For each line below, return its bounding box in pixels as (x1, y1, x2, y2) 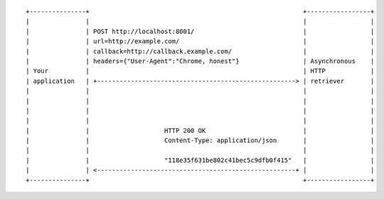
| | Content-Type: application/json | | (26, 137, 375, 144)
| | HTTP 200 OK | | (26, 126, 375, 135)
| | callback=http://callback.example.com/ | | (26, 47, 375, 55)
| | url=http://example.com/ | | (26, 38, 375, 45)
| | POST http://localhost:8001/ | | (26, 27, 375, 35)
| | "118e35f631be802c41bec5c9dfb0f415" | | (26, 156, 375, 164)
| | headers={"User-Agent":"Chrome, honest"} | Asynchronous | (26, 57, 375, 65)
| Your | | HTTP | (26, 67, 375, 75)
